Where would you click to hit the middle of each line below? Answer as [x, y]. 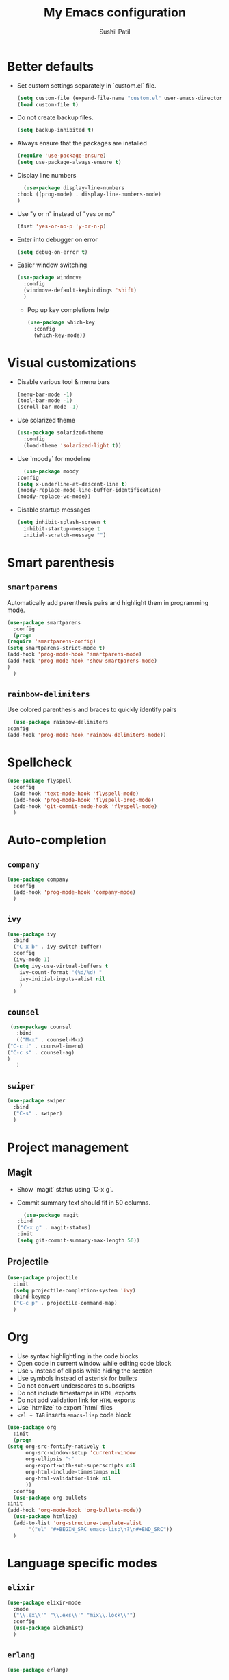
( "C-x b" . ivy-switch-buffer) [58, 947]
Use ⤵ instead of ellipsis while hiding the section [85, 1371]
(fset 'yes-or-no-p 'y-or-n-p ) [62, 226]
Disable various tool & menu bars [64, 381]
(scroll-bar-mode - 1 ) [48, 407]
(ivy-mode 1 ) [32, 960]
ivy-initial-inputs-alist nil [63, 979]
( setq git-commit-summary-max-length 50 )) [78, 1241]
